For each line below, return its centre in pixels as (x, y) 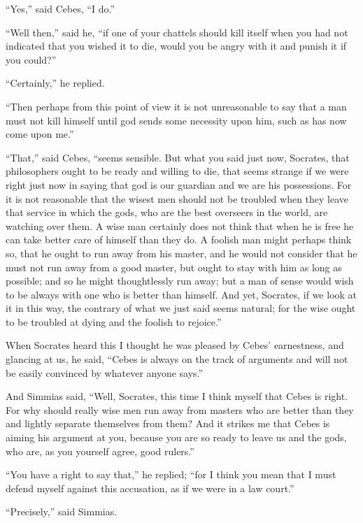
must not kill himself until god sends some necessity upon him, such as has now (176, 120)
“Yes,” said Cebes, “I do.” (60, 8)
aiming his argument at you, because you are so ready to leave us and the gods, (176, 437)
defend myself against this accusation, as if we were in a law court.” (150, 488)
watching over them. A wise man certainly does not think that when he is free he (180, 225)
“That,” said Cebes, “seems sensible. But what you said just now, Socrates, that (178, 157)
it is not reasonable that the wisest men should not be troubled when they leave (177, 198)
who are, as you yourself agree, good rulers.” (100, 451)
